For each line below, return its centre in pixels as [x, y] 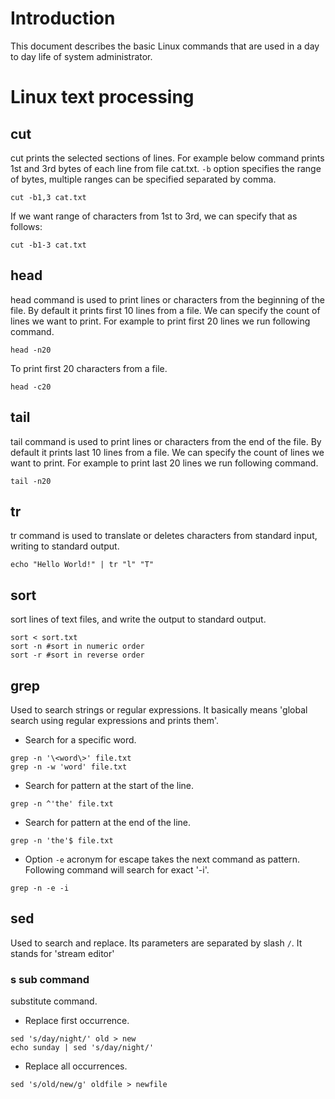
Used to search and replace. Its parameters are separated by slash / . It [156, 943]
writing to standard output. [65, 546]
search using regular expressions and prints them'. [115, 720]
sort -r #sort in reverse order [77, 655]
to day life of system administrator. [81, 56]
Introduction [63, 18]
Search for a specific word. [80, 740]
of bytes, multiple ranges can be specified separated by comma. [143, 179]
